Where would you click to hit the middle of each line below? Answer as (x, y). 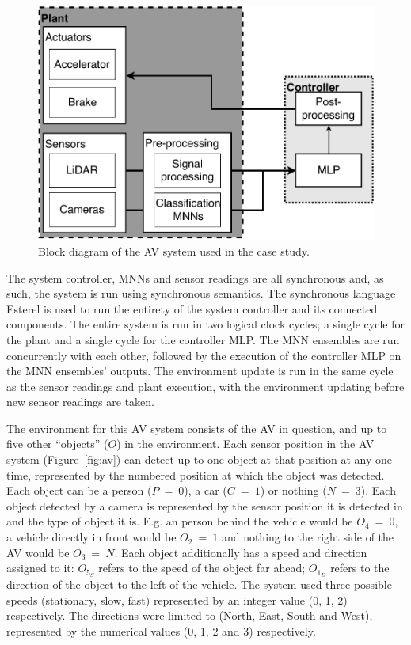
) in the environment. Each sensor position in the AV (245, 444)
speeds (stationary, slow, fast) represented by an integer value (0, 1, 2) (177, 599)
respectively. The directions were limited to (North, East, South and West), (190, 615)
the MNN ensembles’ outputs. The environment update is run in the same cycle (200, 371)
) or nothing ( (293, 490)
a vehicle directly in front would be (91, 537)
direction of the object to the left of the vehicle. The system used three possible (199, 584)
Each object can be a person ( (79, 490)
